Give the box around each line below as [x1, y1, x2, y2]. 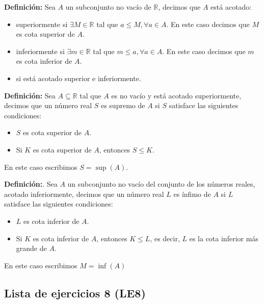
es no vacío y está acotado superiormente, [111, 90, 242, 100]
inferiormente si [16, 45, 65, 56]
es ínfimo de [173, 188, 211, 199]
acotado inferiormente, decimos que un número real [4, 188, 164, 199]
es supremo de [100, 100, 145, 111]
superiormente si [16, 18, 68, 29]
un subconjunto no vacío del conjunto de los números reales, [67, 179, 255, 189]
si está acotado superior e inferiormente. [16, 72, 141, 83]
